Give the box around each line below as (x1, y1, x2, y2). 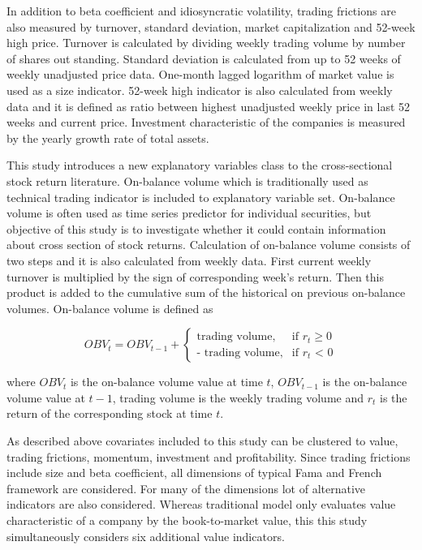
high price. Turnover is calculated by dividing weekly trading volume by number (6, 34, 406, 51)
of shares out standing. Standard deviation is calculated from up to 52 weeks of (6, 49, 401, 67)
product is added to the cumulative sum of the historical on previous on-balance (6, 284, 406, 301)
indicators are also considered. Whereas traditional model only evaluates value (6, 496, 396, 513)
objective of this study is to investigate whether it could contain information (6, 220, 386, 237)
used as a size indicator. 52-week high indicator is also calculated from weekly (6, 81, 393, 98)
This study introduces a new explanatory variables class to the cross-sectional (6, 157, 393, 174)
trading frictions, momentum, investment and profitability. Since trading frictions (6, 448, 411, 465)
